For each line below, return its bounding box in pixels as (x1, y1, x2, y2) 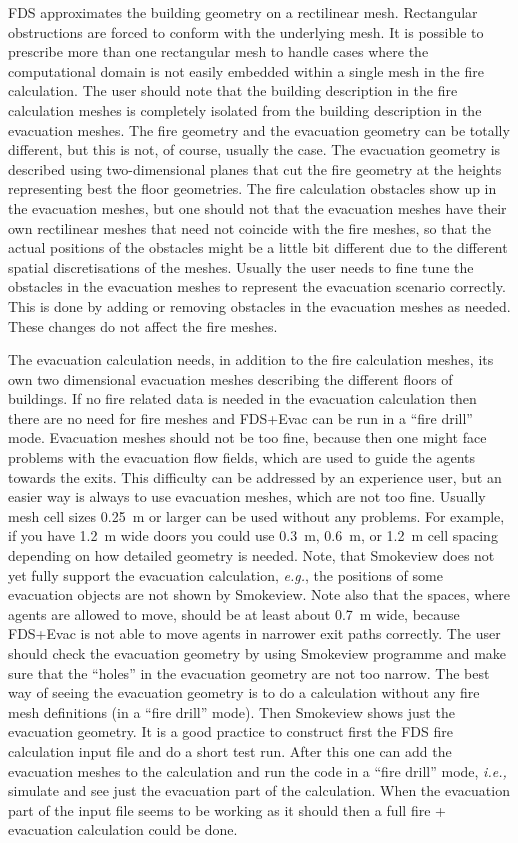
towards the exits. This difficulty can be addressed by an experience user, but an (8, 466, 502, 487)
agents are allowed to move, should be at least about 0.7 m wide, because (8, 603, 460, 624)
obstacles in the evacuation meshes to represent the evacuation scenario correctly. (8, 276, 506, 297)
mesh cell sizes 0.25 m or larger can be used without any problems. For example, (8, 505, 505, 526)
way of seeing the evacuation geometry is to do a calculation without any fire (8, 682, 480, 703)
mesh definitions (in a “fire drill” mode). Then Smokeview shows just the (8, 701, 455, 722)
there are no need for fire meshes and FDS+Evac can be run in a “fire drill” (8, 407, 473, 428)
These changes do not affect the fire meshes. (8, 315, 278, 336)
